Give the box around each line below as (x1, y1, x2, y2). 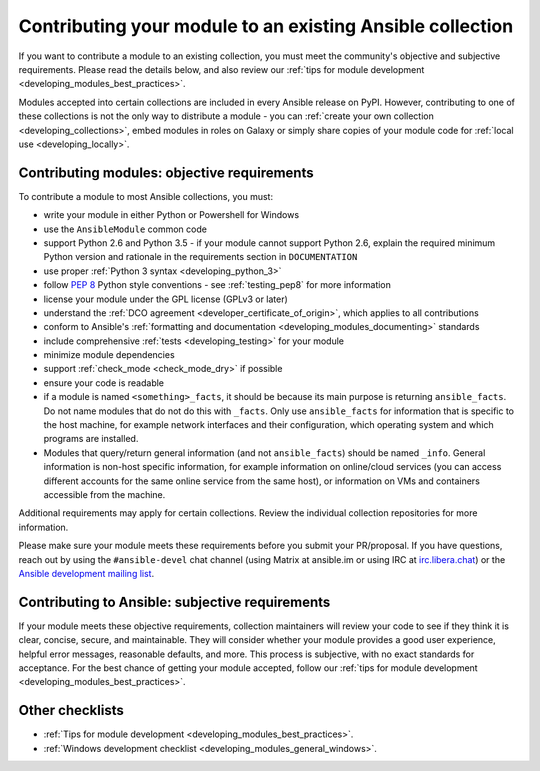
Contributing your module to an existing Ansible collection (18, 15, 514, 37)
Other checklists (18, 702, 124, 719)
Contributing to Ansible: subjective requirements (18, 593, 331, 610)
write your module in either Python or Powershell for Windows (43, 209, 300, 221)
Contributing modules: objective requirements (18, 164, 314, 181)
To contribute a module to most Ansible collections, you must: (18, 190, 274, 202)
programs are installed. (43, 433, 139, 445)
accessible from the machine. (43, 489, 166, 500)
